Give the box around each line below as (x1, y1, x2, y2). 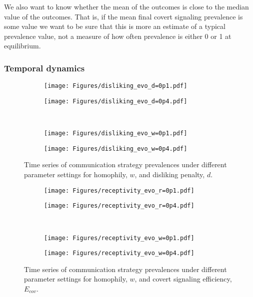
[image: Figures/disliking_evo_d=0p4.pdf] (44, 97, 187, 105)
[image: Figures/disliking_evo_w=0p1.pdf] (44, 130, 187, 137)
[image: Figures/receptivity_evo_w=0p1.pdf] (44, 234, 194, 242)
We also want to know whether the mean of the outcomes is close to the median (4, 1, 249, 11)
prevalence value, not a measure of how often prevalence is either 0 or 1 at (4, 30, 231, 41)
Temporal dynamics (4, 61, 85, 74)
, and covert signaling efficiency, (134, 274, 232, 284)
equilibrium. (4, 40, 41, 51)
